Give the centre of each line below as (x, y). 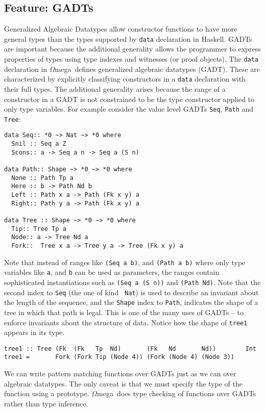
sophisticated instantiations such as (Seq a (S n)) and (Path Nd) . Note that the (132, 282)
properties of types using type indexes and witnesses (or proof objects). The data (131, 59)
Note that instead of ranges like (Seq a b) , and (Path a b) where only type (125, 262)
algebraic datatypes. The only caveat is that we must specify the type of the (123, 383)
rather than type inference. (46, 403)
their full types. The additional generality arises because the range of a (115, 88)
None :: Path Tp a (43, 178)
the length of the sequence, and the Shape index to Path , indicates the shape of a (131, 302)
